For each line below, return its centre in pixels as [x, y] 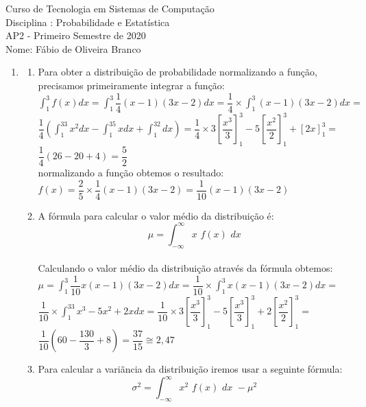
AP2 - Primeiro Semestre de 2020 [76, 35]
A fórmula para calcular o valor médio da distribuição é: [156, 215]
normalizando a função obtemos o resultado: [131, 172]
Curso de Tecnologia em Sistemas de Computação [110, 8]
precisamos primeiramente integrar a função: [131, 85]
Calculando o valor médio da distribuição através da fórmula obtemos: [185, 268]
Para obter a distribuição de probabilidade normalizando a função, [178, 72]
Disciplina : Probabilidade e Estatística [88, 22]
